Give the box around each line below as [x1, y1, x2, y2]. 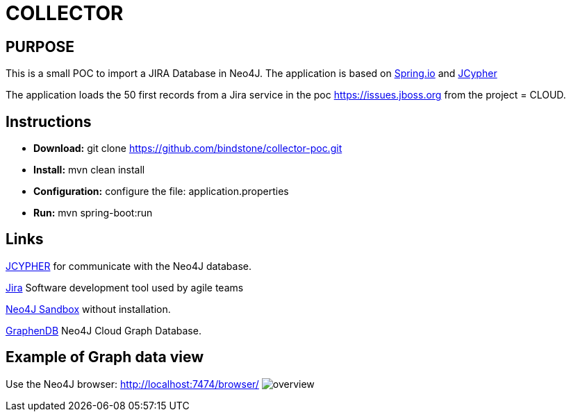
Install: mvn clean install [33, 164, 145, 176]
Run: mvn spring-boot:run [33, 207, 153, 219]
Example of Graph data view [6, 348, 204, 366]
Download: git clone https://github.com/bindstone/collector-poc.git [33, 142, 342, 155]
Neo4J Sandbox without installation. [6, 303, 171, 315]
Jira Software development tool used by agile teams [6, 281, 244, 293]
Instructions [6, 112, 92, 130]
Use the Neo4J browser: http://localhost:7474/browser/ [6, 377, 259, 390]
